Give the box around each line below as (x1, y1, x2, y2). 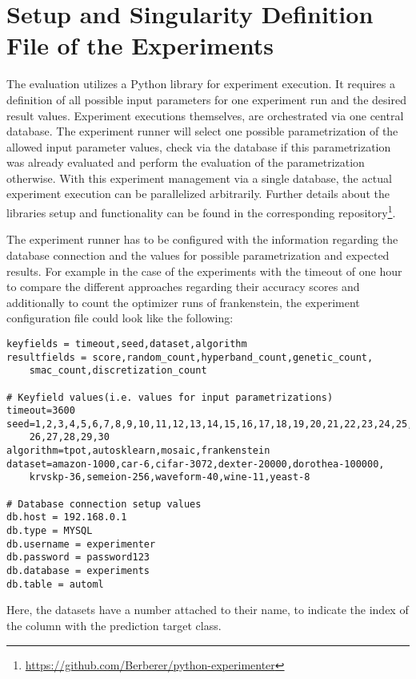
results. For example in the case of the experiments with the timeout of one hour (6, 262, 402, 279)
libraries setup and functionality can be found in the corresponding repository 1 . (6, 202, 396, 220)
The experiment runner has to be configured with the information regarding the (6, 231, 398, 248)
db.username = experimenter (6, 538, 156, 550)
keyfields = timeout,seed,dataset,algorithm (6, 337, 247, 350)
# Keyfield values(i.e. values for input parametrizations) (6, 391, 334, 403)
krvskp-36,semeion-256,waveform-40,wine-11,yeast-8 (29, 471, 310, 483)
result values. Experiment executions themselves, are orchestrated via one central (6, 107, 404, 123)
